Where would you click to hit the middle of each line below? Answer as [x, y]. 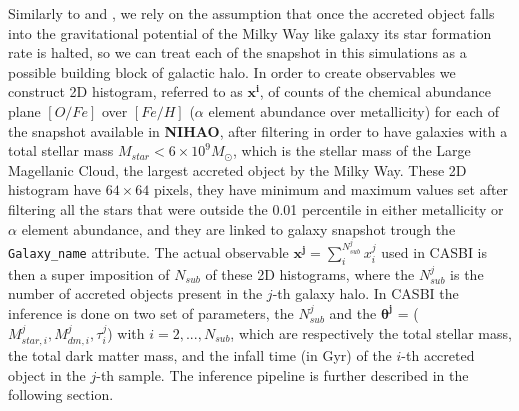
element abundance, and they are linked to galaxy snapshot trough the [238, 228]
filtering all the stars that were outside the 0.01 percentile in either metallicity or [256, 208]
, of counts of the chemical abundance [375, 91]
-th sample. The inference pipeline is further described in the [282, 374]
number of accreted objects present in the [135, 293]
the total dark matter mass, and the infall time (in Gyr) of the [200, 354]
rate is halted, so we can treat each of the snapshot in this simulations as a [237, 52]
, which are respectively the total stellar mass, [371, 332]
